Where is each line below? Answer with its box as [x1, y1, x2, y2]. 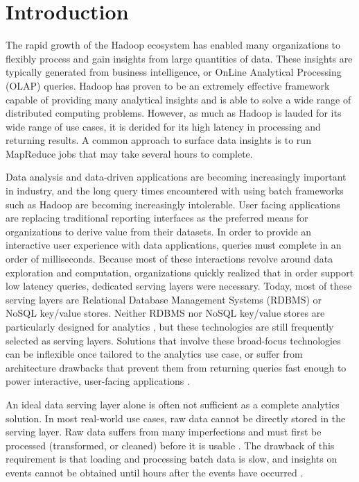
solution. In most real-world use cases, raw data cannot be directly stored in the [6, 410, 346, 425]
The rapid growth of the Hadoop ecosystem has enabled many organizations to [6, 38, 341, 52]
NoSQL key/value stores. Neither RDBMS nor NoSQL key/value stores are [6, 306, 325, 320]
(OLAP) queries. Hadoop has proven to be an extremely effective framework [6, 78, 330, 92]
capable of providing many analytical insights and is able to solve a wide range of [6, 92, 351, 106]
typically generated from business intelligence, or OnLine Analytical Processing [6, 65, 342, 79]
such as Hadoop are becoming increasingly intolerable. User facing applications [6, 197, 340, 211]
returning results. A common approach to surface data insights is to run [6, 133, 311, 147]
